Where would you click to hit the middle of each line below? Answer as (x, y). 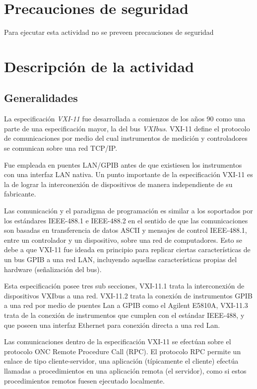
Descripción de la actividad (99, 66)
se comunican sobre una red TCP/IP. (61, 148)
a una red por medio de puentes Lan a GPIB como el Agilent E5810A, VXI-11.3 (126, 305)
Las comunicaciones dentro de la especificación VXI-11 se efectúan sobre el (118, 341)
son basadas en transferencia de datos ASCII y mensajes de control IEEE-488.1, (126, 230)
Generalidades (41, 98)
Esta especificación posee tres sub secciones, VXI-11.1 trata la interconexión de (124, 286)
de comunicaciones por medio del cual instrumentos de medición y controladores (126, 138)
